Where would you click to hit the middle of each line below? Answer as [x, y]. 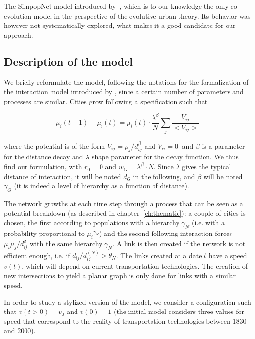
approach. [19, 35]
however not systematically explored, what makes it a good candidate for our [120, 25]
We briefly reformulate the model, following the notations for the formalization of [126, 82]
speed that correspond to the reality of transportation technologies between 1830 [125, 321]
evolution [18, 15]
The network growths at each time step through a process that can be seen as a [124, 203]
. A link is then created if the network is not [179, 243]
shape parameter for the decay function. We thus [165, 157]
